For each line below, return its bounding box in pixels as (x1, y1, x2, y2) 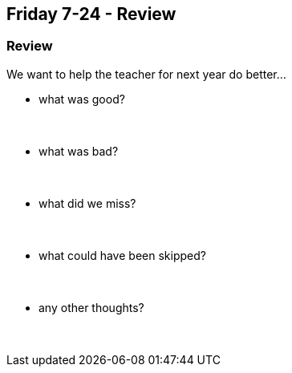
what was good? (39, 91, 125, 106)
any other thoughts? (39, 300, 144, 314)
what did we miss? (39, 196, 136, 210)
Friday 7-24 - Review (6, 4, 176, 24)
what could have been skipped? (39, 248, 206, 262)
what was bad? (39, 144, 119, 158)
